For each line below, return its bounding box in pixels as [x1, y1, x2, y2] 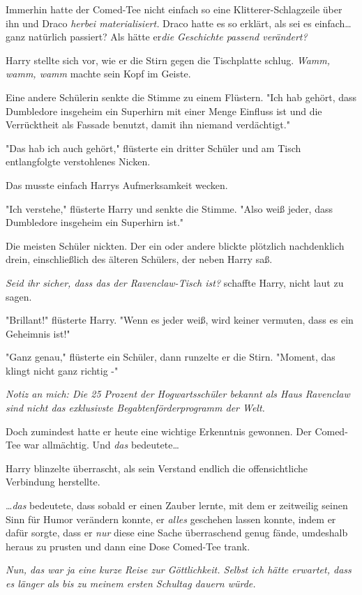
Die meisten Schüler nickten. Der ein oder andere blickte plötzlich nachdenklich [6, 238, 345, 253]
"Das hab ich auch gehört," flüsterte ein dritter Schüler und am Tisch [6, 140, 301, 155]
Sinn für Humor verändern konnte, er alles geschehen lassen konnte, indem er [6, 511, 336, 526]
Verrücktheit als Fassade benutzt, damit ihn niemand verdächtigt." [6, 117, 290, 132]
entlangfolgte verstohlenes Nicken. [6, 154, 151, 169]
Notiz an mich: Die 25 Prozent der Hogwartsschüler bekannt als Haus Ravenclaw [6, 386, 350, 401]
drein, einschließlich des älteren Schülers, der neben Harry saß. [6, 252, 273, 266]
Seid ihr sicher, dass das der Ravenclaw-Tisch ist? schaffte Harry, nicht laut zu [6, 275, 344, 289]
